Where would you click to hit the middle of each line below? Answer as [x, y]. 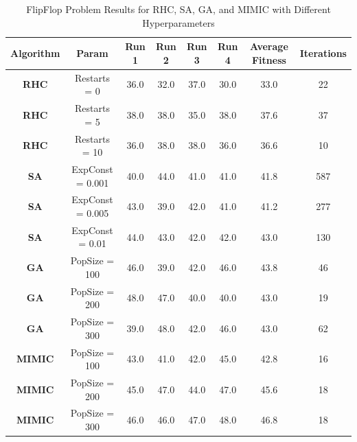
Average [269, 46]
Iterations [323, 53]
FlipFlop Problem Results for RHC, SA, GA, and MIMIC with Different [178, 9]
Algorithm [35, 53]
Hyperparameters [178, 22]
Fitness [269, 59]
